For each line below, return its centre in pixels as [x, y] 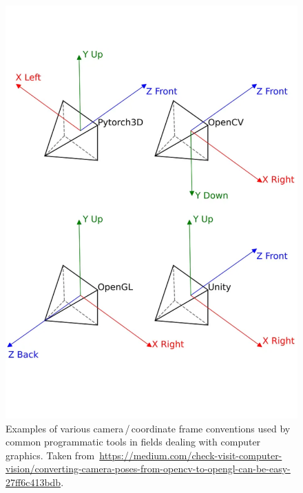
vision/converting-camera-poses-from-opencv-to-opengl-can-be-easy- [148, 469]
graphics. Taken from [50, 455]
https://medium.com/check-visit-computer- [191, 455]
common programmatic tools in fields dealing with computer [133, 442]
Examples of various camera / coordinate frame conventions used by [148, 428]
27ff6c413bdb [33, 482]
